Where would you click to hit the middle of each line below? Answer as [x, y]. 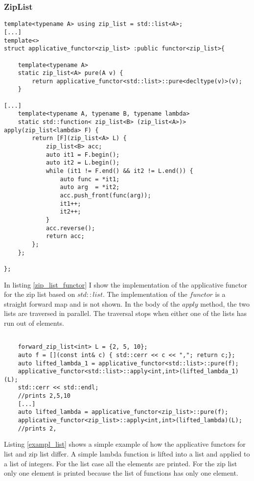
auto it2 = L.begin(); [83, 163]
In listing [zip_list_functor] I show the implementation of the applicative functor [126, 284]
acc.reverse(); [70, 228]
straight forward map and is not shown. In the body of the [92, 303]
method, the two [225, 303]
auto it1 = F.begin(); [83, 155]
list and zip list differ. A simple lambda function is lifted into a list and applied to [127, 454]
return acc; [65, 236]
